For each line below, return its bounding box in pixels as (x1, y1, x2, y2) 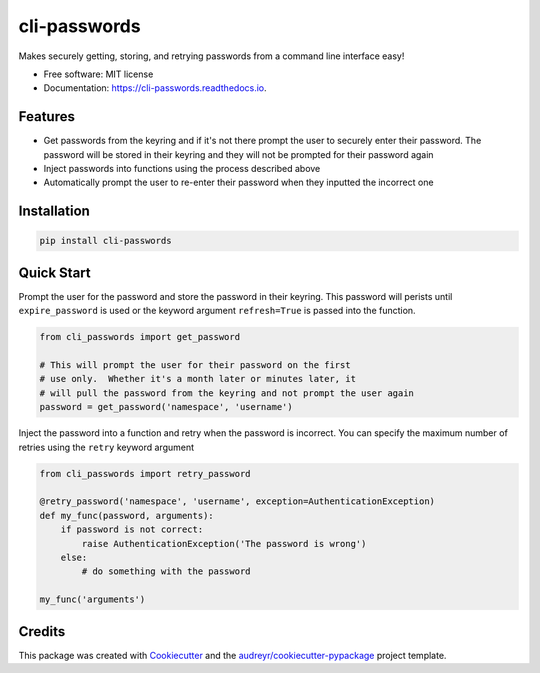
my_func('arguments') (39, 594, 146, 605)
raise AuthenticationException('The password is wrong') (81, 538, 367, 549)
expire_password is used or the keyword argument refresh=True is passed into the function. (18, 305, 416, 317)
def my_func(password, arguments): (39, 510, 214, 521)
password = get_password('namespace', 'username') (39, 401, 294, 413)
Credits (18, 623, 66, 640)
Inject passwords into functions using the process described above (43, 163, 321, 175)
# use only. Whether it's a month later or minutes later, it (39, 373, 357, 385)
